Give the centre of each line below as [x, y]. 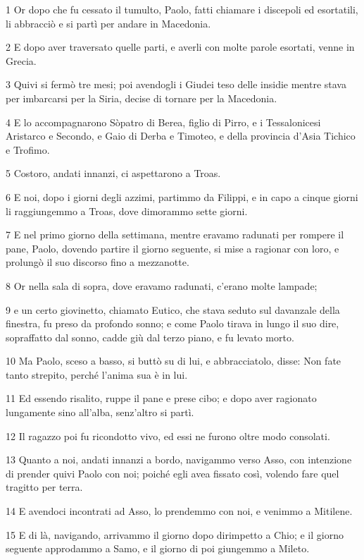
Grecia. [21, 60]
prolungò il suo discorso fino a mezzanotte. [98, 262]
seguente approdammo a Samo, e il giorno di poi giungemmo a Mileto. [158, 548]
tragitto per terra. [44, 487]
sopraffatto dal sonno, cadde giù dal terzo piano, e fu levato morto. [150, 337]
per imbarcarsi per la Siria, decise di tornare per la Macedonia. [142, 98]
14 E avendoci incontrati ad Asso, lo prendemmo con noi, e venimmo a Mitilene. [179, 511]
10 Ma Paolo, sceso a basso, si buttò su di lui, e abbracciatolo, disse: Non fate [174, 361]
